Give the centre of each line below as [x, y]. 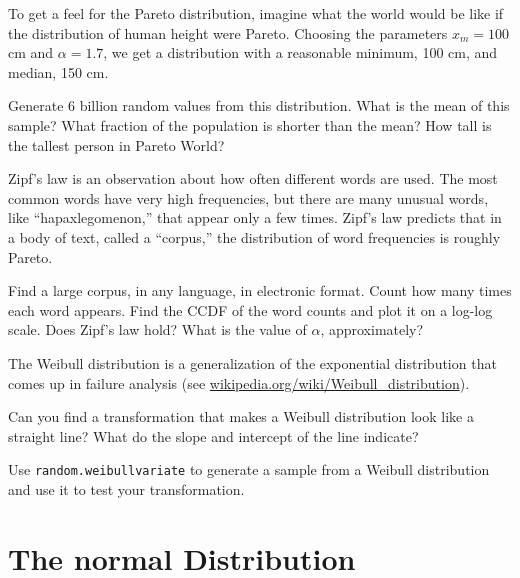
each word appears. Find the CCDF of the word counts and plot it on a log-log [250, 309]
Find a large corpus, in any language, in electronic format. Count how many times [260, 290]
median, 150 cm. [58, 71]
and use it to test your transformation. [126, 488]
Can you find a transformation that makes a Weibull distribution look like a [241, 416]
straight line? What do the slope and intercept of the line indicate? [213, 435]
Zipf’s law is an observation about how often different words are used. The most [253, 178]
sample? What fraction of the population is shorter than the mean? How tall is [250, 124]
